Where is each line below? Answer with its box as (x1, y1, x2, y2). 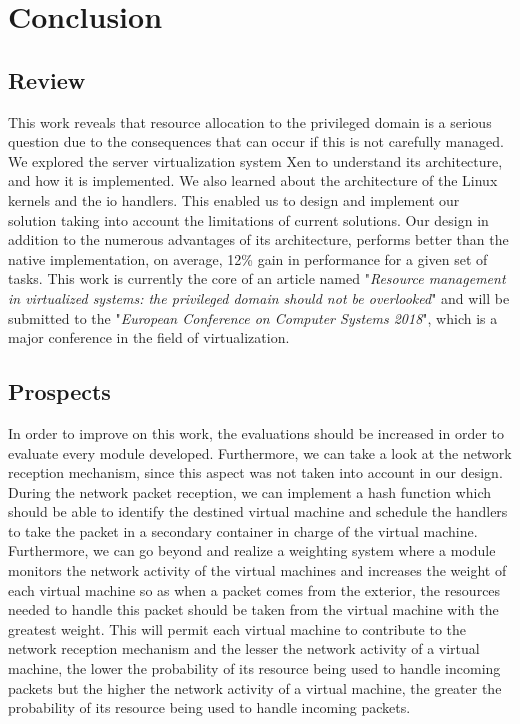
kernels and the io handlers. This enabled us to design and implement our (8, 189, 460, 210)
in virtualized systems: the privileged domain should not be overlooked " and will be (8, 287, 510, 308)
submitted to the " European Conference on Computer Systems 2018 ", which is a (8, 307, 498, 328)
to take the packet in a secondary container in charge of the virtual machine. (8, 520, 478, 541)
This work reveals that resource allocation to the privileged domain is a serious (8, 111, 492, 132)
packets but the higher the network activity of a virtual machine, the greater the (8, 677, 502, 698)
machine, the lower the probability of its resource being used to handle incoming (8, 658, 501, 679)
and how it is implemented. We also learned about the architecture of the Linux (8, 170, 498, 191)
